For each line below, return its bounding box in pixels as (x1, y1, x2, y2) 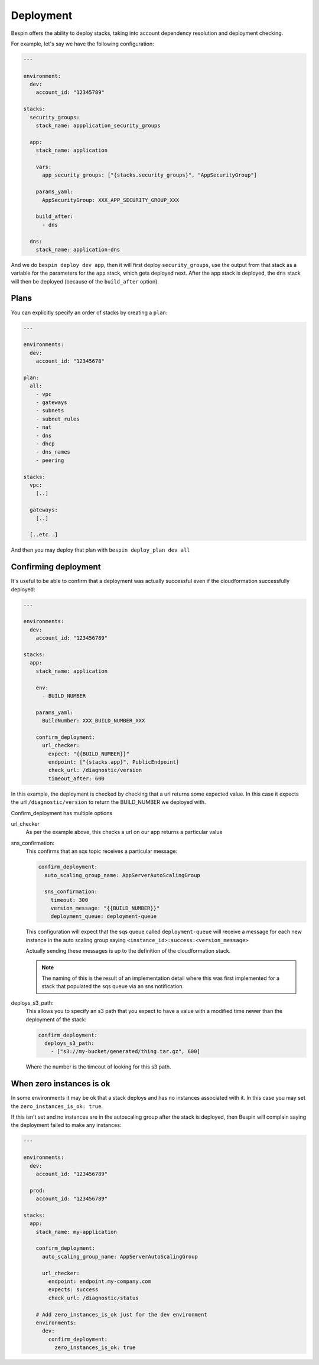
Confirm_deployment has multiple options (11, 809, 113, 816)
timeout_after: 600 (48, 775, 105, 782)
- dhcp (35, 441, 55, 447)
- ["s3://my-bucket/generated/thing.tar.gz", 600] (50, 1048, 200, 1055)
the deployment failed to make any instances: (11, 1122, 122, 1129)
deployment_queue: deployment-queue (50, 913, 157, 920)
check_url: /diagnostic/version (48, 767, 142, 774)
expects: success (48, 1286, 99, 1293)
